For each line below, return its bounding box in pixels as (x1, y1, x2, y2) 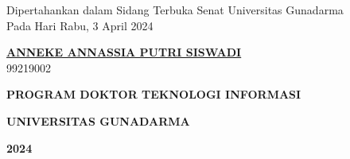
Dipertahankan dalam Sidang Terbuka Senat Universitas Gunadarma (6, 2, 344, 17)
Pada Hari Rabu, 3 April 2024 (6, 17, 154, 33)
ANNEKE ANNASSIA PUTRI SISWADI (6, 44, 242, 60)
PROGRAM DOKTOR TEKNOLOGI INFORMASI (6, 86, 301, 103)
